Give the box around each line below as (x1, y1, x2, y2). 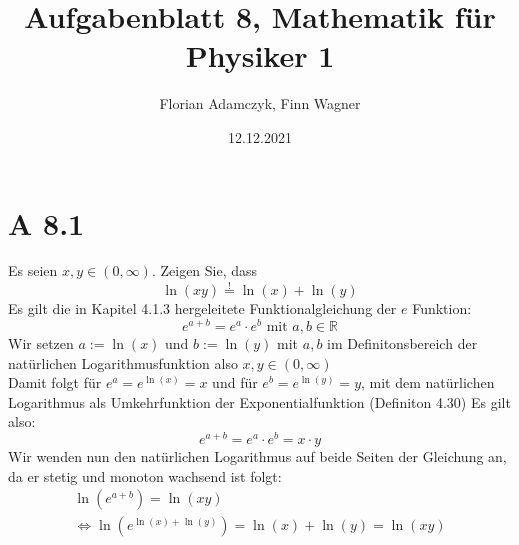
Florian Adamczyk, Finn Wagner (159, 93, 361, 114)
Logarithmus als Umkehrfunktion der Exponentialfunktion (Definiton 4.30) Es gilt (8, 391, 511, 412)
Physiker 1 (185, 35, 335, 76)
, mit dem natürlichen (361, 372, 495, 393)
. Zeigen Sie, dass (151, 260, 258, 281)
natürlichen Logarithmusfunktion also (8, 352, 238, 373)
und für (212, 372, 258, 393)
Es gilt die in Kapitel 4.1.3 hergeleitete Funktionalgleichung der (8, 298, 397, 319)
